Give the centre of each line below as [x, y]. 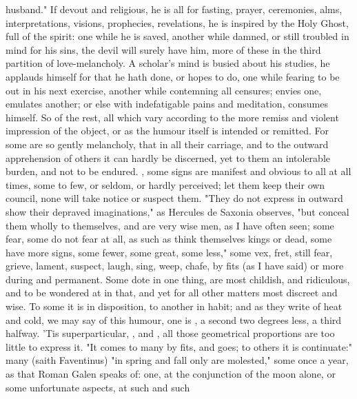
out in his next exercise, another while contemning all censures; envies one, [164, 90]
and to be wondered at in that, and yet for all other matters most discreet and [172, 293]
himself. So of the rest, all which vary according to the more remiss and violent [172, 117]
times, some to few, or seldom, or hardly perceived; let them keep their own [165, 184]
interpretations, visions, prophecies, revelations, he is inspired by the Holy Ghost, [177, 22]
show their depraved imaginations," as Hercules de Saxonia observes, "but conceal [177, 211]
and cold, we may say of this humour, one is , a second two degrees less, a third [174, 319]
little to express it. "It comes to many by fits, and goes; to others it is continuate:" [179, 346]
